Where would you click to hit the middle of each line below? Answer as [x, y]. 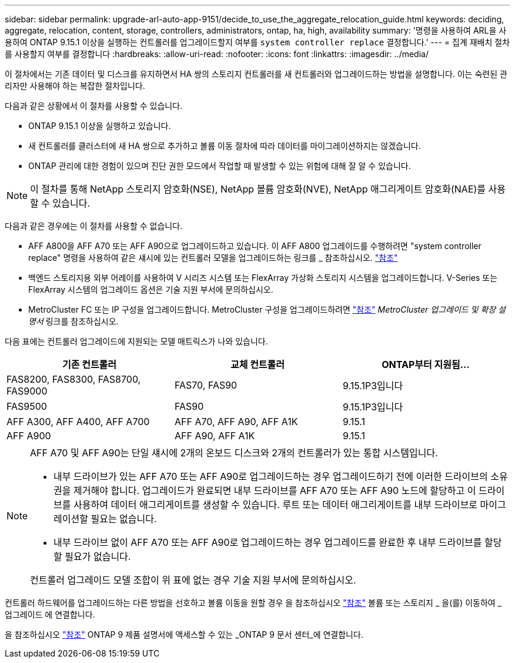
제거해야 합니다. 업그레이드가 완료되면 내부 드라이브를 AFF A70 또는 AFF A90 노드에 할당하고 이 [275, 490]
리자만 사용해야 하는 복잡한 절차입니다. [75, 86]
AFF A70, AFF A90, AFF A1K [236, 422]
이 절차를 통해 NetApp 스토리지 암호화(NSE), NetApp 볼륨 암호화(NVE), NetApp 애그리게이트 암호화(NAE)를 [258, 189]
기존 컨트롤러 [89, 364]
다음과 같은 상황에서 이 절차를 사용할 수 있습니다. [94, 106]
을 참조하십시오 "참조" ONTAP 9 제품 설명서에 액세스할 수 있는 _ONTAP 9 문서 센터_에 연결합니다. [184, 634]
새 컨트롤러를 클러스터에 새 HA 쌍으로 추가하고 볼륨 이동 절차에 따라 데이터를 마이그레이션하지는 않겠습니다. [225, 146]
